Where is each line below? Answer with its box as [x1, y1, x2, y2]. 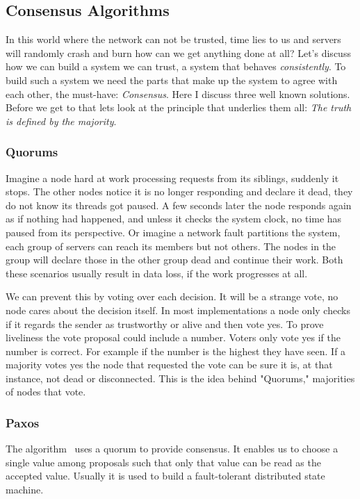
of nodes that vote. [6, 384, 86, 399]
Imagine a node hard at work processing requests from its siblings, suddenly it [6, 170, 339, 185]
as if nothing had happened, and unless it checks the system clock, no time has [6, 211, 342, 226]
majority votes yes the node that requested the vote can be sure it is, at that [6, 357, 333, 372]
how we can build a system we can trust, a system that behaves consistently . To [6, 59, 346, 74]
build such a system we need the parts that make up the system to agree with [6, 72, 338, 87]
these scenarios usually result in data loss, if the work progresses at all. [6, 265, 308, 280]
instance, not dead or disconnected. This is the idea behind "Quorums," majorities [6, 370, 355, 385]
